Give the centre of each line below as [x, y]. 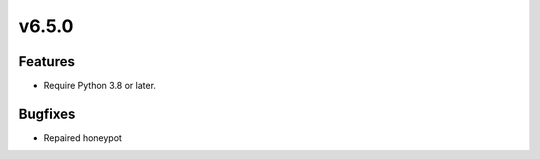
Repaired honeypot [82, 137]
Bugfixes [47, 113]
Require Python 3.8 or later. [100, 86]
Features [46, 61]
